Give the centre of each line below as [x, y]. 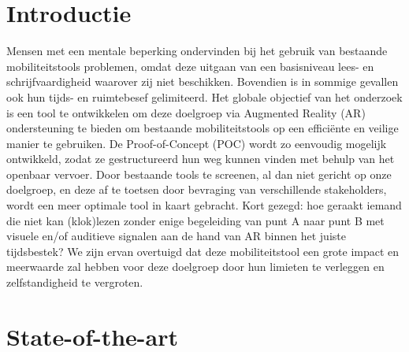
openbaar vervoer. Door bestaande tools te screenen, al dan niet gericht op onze [199, 174]
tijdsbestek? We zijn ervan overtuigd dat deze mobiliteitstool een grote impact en [203, 251]
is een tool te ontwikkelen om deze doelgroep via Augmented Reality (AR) [186, 112]
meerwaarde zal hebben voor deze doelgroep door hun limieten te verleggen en [195, 267]
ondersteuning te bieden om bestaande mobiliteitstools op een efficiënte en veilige [203, 128]
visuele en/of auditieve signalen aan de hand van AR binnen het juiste [176, 236]
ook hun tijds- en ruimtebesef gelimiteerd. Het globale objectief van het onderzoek [204, 96]
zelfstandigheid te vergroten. [75, 282]
